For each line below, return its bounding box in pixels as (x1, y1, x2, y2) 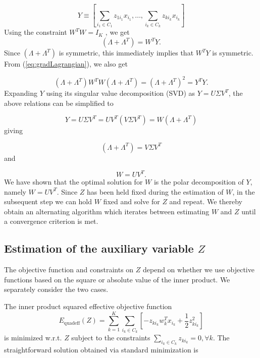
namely (4, 186, 26, 197)
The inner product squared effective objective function (4, 301, 172, 311)
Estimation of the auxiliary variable (4, 241, 194, 256)
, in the (232, 186, 255, 197)
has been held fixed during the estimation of (87, 186, 224, 197)
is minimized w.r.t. (4, 332, 62, 343)
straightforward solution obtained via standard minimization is (4, 344, 198, 355)
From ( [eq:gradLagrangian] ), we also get (4, 58, 128, 69)
